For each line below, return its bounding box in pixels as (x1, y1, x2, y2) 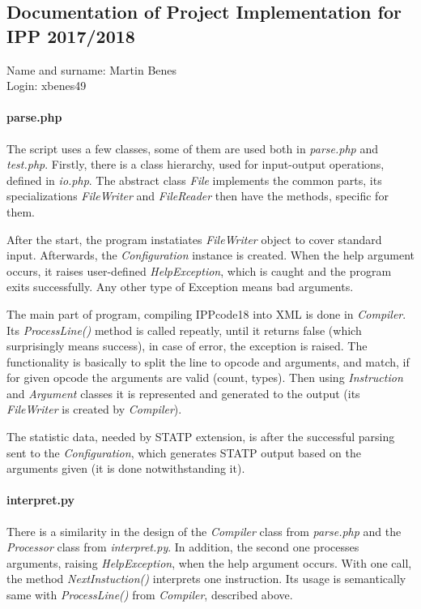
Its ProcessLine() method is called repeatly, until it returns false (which (6, 321, 362, 338)
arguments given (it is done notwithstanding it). (6, 460, 245, 477)
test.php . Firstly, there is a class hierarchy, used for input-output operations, (6, 156, 385, 173)
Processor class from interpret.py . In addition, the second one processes (6, 538, 359, 555)
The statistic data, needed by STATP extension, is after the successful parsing (6, 428, 395, 445)
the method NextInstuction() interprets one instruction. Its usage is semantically (6, 570, 406, 587)
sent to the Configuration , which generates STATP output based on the (6, 444, 361, 461)
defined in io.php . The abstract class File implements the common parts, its (6, 171, 382, 188)
